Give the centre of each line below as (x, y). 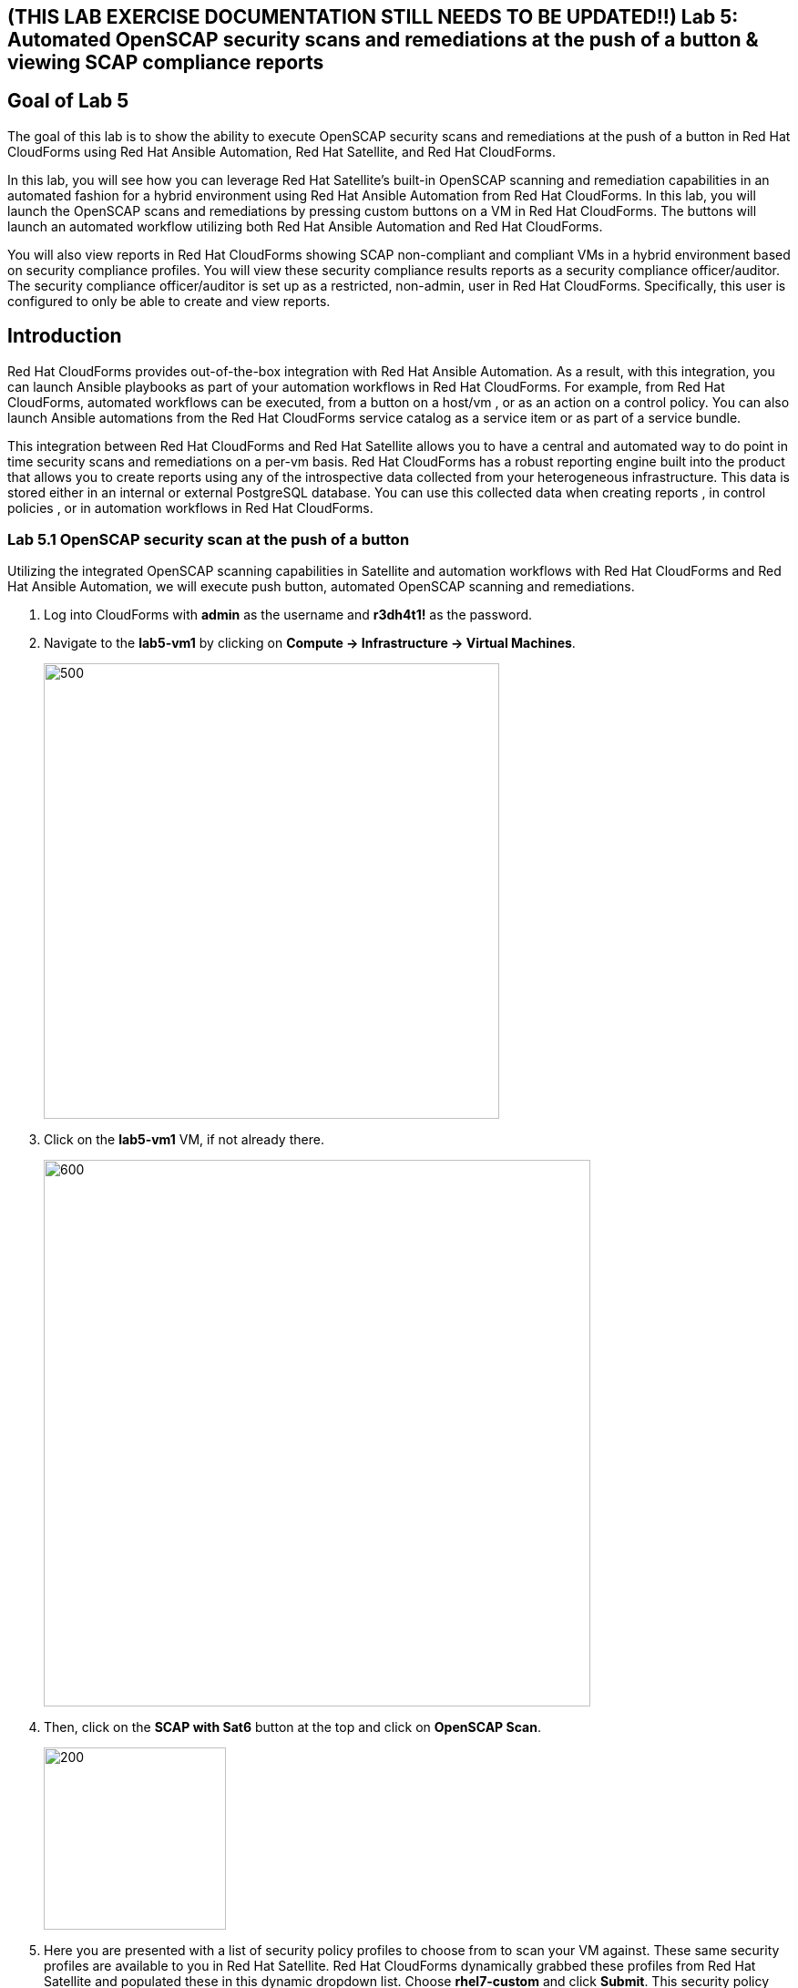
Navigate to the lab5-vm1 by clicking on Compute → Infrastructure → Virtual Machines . (310, 643)
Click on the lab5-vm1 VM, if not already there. (184, 1140)
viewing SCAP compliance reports (166, 62)
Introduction (65, 336)
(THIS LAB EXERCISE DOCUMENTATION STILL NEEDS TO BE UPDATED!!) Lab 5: (373, 17)
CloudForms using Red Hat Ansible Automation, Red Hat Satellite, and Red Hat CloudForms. (281, 151)
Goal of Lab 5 (68, 101)
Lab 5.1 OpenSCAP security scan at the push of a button (209, 540)
